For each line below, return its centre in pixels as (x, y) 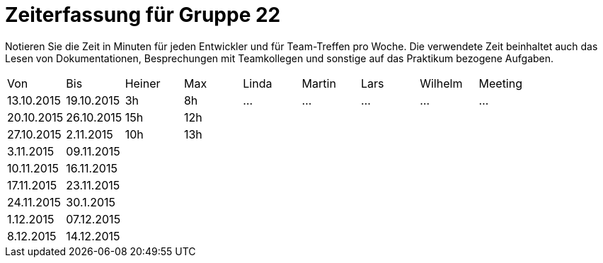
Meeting (500, 83)
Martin (319, 83)
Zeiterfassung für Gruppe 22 (143, 15)
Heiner (143, 83)
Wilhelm (441, 83)
